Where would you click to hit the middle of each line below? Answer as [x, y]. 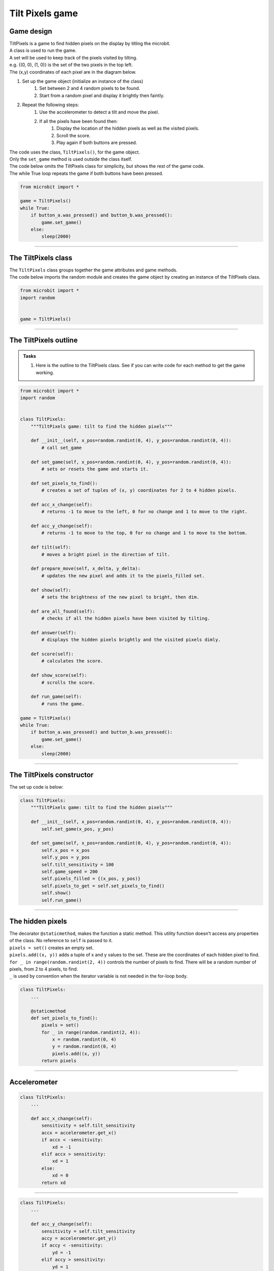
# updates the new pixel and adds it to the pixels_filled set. [123, 576]
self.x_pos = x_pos [65, 850]
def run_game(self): [56, 697]
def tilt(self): [51, 547]
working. [45, 372]
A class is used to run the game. [43, 50]
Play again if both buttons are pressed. [97, 143]
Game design [31, 31]
